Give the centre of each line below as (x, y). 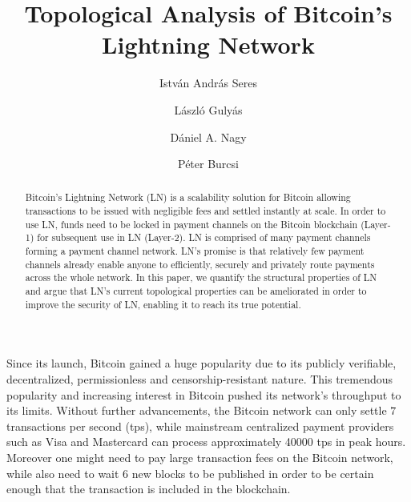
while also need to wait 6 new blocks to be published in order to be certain (190, 473)
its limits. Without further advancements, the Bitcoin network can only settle (197, 410)
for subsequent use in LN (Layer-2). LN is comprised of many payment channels (204, 237)
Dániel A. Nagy (208, 137)
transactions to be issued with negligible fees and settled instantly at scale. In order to (205, 211)
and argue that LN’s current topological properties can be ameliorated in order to (196, 291)
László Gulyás (208, 109)
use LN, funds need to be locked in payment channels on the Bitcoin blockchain (191, 224)
